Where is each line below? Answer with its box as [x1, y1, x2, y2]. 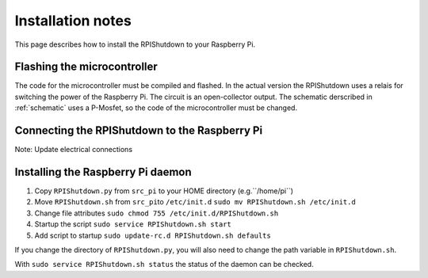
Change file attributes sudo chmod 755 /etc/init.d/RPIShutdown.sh [34, 208, 279, 218]
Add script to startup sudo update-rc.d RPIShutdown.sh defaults [34, 230, 271, 240]
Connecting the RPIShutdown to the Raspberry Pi [14, 124, 263, 138]
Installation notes [14, 12, 132, 29]
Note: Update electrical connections [14, 145, 133, 154]
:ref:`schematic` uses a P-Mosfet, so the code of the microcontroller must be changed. [14, 103, 297, 112]
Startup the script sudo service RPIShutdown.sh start [34, 219, 231, 229]
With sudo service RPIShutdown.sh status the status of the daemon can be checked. [14, 260, 314, 269]
